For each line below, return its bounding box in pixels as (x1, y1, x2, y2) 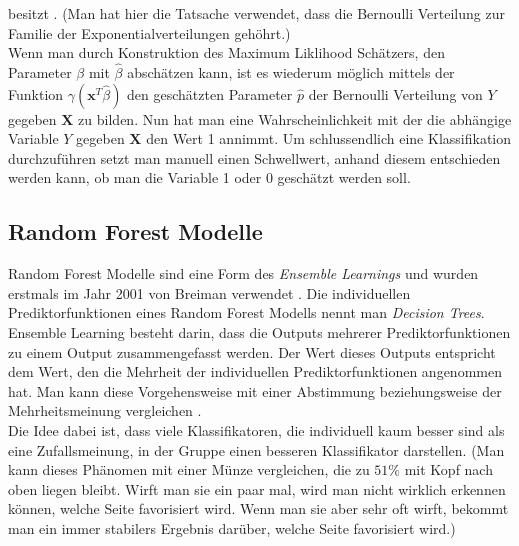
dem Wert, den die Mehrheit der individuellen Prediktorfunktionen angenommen (8, 361, 502, 382)
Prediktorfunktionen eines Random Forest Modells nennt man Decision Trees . (8, 302, 485, 323)
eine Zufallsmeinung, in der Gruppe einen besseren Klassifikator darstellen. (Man (8, 439, 505, 460)
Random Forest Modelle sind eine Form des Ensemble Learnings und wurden (8, 263, 479, 284)
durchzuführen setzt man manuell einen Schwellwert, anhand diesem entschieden (8, 147, 501, 168)
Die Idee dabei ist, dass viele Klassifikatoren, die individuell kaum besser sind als (8, 419, 505, 440)
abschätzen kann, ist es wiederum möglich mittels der (127, 62, 455, 82)
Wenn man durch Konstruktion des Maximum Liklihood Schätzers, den (8, 42, 445, 63)
